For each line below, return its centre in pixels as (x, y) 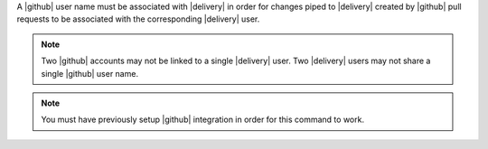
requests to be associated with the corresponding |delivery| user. (138, 19)
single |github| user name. (90, 73)
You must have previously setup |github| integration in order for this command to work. (203, 120)
